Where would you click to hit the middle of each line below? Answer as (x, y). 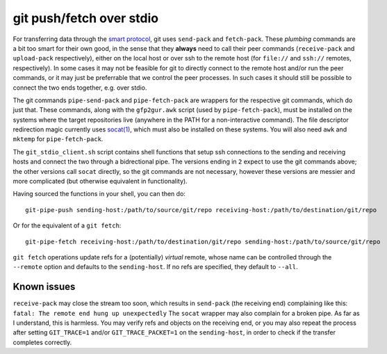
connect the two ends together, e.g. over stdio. (80, 88)
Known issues (44, 287)
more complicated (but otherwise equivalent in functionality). (100, 182)
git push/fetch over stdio (86, 18)
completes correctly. (42, 342)
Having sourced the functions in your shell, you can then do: (99, 194)
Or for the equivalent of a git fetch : (67, 225)
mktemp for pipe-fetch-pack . (58, 139)
